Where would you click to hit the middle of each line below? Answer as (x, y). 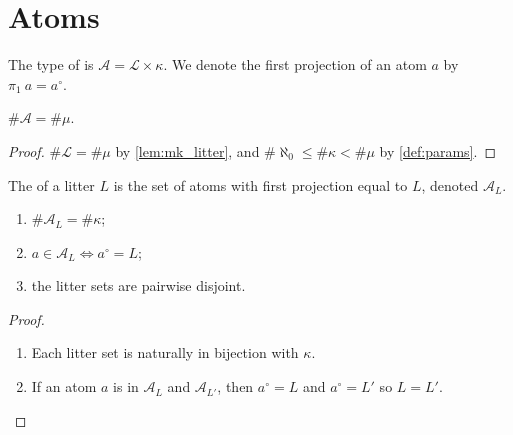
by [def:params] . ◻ (437, 150)
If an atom (64, 386)
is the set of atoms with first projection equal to (260, 184)
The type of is (51, 64)
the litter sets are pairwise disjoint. (138, 285)
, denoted (450, 184)
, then (235, 386)
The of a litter (51, 184)
